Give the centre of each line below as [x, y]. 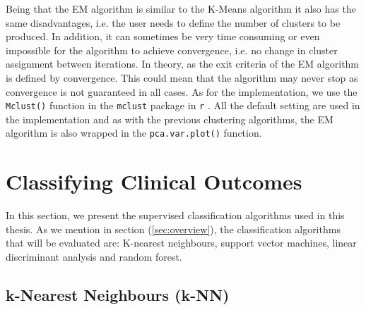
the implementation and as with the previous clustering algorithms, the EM [170, 119]
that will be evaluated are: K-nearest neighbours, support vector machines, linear [181, 243]
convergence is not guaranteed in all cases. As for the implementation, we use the [182, 91]
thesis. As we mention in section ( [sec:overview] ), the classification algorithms [173, 229]
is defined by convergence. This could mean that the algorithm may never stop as [182, 77]
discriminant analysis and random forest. [94, 256]
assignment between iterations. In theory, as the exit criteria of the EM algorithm [183, 64]
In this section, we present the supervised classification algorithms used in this [175, 215]
